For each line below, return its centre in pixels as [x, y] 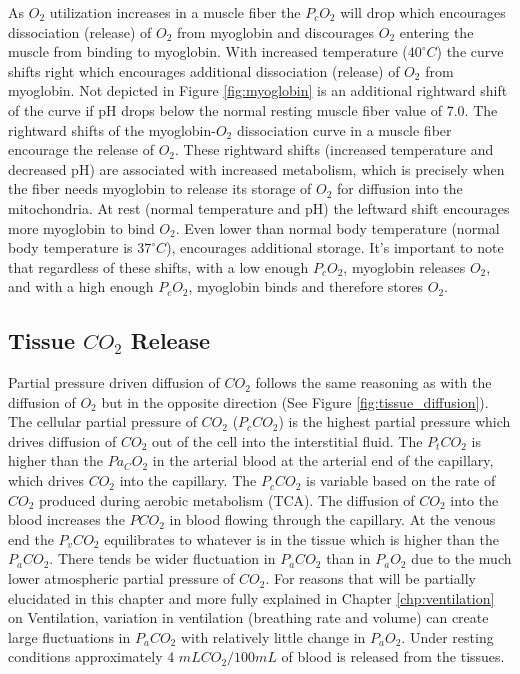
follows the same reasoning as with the [373, 382]
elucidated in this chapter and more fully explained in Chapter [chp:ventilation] [251, 597]
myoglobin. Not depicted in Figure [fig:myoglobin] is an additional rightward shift [258, 90]
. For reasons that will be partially [370, 578]
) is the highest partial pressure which [394, 421]
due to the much [461, 558]
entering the [436, 31]
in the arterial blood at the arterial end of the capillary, [323, 460]
